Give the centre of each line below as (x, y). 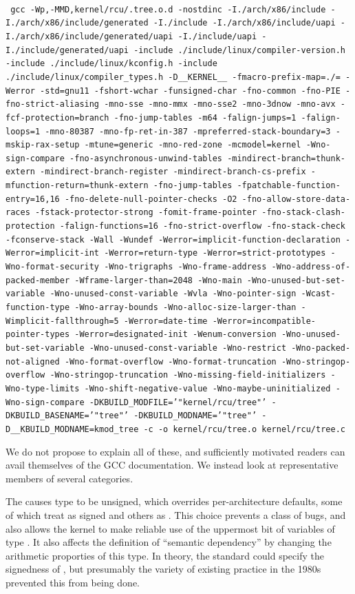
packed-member (38, 280)
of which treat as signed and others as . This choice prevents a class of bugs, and (176, 514)
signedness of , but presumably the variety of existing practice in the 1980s (163, 569)
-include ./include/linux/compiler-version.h (239, 50)
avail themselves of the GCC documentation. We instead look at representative (172, 465)
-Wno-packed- (321, 348)
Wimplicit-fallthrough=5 (62, 321)
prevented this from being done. (73, 582)
